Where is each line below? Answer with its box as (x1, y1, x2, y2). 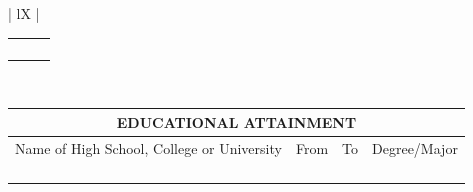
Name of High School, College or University (15, 137, 282, 158)
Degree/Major (372, 137, 458, 158)
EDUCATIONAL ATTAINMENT (116, 111, 357, 132)
